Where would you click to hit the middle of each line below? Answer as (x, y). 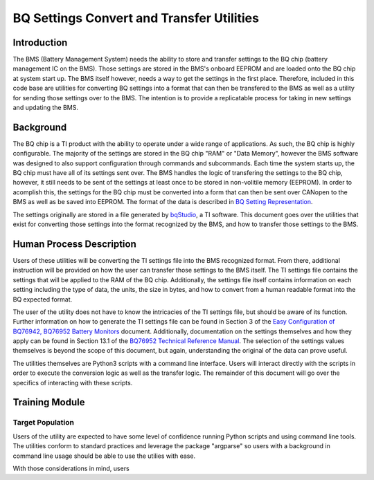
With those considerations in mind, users (71, 468)
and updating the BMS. (46, 108)
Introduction (40, 43)
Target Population (43, 423)
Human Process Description (74, 244)
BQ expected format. (43, 299)
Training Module (49, 402)
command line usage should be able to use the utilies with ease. (104, 456)
